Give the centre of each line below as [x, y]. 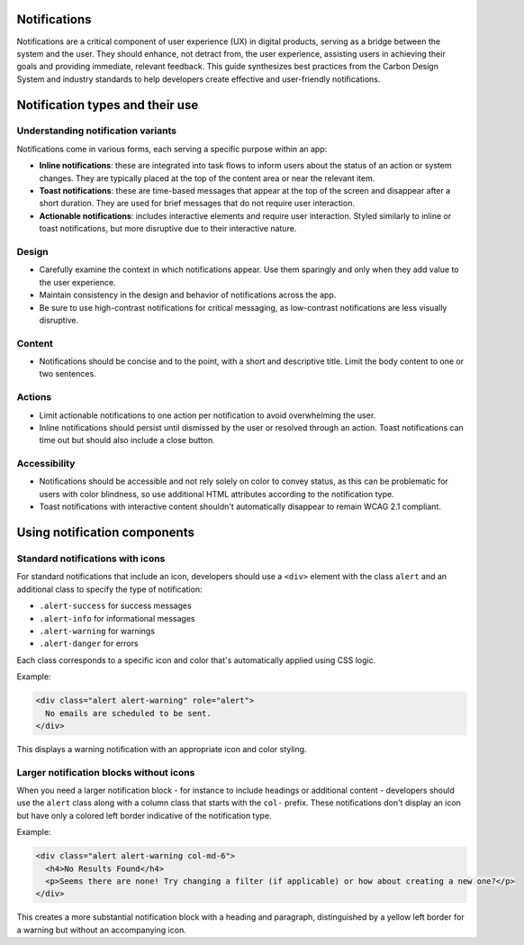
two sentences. [68, 374]
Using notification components [106, 533]
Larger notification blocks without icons [106, 772]
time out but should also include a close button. [127, 441]
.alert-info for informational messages [117, 618]
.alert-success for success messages [116, 606]
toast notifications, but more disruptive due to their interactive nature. [168, 229]
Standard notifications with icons [91, 559]
